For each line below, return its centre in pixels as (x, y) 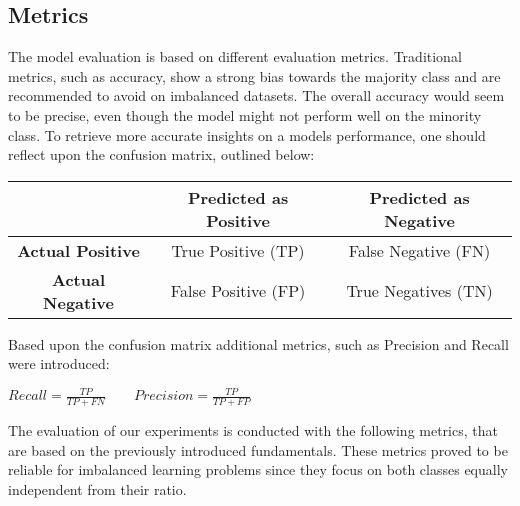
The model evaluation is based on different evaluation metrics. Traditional (235, 56)
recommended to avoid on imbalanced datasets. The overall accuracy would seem (256, 95)
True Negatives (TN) (419, 291)
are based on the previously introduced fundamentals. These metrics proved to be (258, 449)
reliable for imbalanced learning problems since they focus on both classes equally (258, 469)
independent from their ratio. (97, 489)
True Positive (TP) (238, 250)
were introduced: (59, 363)
